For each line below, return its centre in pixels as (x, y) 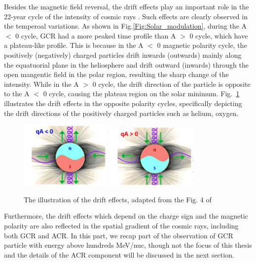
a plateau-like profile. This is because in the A (74, 45)
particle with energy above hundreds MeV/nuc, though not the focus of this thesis (128, 245)
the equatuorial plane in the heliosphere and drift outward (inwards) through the (126, 64)
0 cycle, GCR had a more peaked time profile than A (96, 35)
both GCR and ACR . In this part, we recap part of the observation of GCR (119, 235)
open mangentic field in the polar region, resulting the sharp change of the (116, 74)
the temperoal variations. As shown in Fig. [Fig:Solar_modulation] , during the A (126, 26)
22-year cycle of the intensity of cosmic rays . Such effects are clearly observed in (126, 16)
